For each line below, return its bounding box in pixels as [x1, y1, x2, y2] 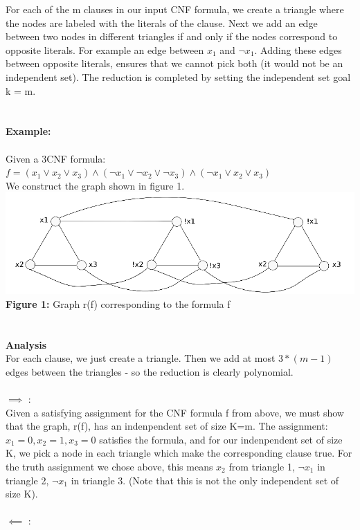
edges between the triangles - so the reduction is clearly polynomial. [6, 364, 294, 378]
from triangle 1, [228, 459, 295, 473]
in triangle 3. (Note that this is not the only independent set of [71, 473, 339, 487]
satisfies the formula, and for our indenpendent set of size [99, 432, 343, 446]
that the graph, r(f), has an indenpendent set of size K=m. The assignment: [6, 419, 328, 433]
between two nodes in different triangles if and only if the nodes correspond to [6, 29, 338, 44]
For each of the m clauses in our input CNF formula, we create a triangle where [6, 2, 344, 16]
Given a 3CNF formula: [6, 151, 106, 165]
